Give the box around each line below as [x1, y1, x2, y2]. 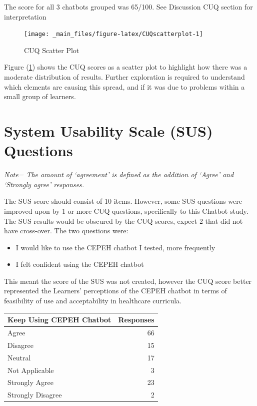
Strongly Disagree [7, 389, 62, 400]
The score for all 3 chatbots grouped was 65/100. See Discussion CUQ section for [4, 2, 253, 12]
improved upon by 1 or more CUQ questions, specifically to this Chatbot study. [4, 205, 248, 216]
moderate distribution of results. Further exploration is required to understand [4, 72, 245, 82]
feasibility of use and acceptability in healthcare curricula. [4, 295, 181, 306]
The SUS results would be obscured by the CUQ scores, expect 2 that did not [4, 215, 243, 226]
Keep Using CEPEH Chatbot [7, 314, 111, 325]
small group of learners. [4, 91, 76, 102]
